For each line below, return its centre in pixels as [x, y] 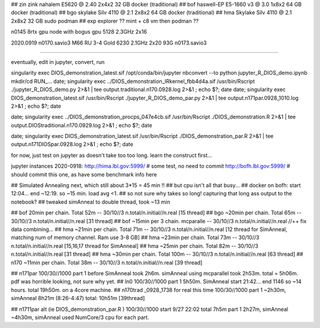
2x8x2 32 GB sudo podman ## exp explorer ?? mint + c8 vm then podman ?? [105, 21]
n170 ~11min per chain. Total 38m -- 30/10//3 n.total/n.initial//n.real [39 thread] [107, 262]
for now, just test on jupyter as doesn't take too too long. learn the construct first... [112, 155]
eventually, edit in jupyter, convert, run [58, 62]
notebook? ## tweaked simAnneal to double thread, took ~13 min [91, 202]
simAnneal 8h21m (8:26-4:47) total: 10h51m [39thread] [78, 298]
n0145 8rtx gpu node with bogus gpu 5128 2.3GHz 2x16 [79, 32]
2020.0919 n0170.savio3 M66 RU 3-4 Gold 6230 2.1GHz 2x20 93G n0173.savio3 [109, 43]
